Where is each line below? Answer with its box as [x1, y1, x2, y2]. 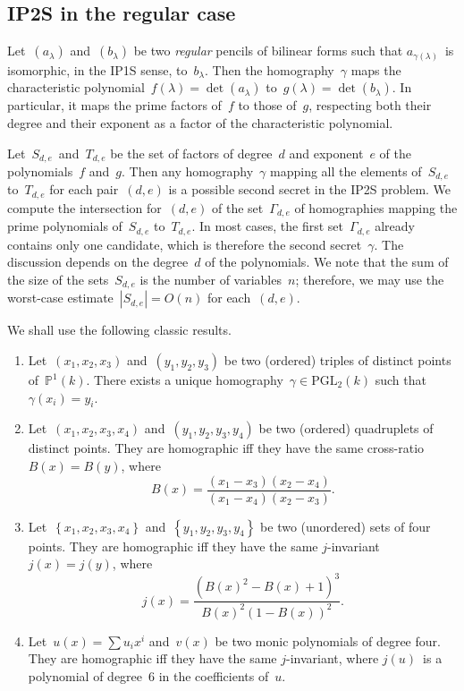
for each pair [49, 180, 119, 199]
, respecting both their [308, 96, 432, 115]
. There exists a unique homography [86, 371, 283, 388]
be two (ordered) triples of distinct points [224, 351, 451, 369]
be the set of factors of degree [110, 143, 273, 162]
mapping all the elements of [270, 161, 422, 180]
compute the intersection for [7, 198, 162, 217]
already [375, 217, 415, 235]
